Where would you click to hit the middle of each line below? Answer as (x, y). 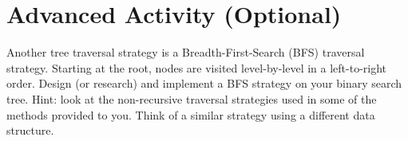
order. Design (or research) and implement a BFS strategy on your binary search (204, 83)
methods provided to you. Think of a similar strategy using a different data (191, 114)
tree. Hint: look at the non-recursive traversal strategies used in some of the (192, 98)
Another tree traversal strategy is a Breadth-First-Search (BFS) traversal (186, 52)
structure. (30, 130)
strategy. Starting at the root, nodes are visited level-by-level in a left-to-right (197, 67)
